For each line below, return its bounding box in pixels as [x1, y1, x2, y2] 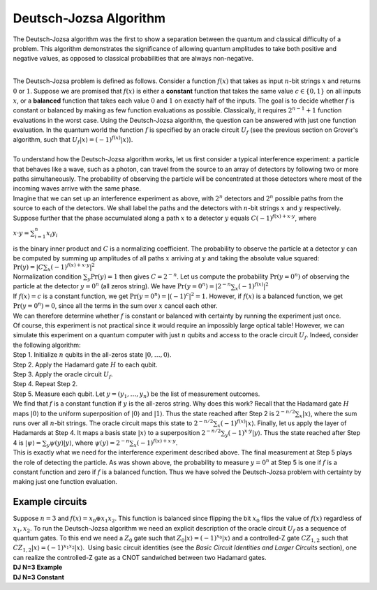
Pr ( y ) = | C [13, 263, 44, 272]
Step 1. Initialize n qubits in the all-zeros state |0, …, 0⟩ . [13, 351, 172, 359]
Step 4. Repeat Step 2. [13, 380, 78, 388]
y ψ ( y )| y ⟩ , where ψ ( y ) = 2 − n [46, 438, 130, 448]
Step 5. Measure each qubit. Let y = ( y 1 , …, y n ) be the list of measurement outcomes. [13, 390, 260, 399]
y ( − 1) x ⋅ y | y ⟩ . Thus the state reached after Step [224, 428, 361, 439]
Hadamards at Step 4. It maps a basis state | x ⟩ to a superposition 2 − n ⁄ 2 [13, 428, 221, 437]
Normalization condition [13, 272, 82, 281]
